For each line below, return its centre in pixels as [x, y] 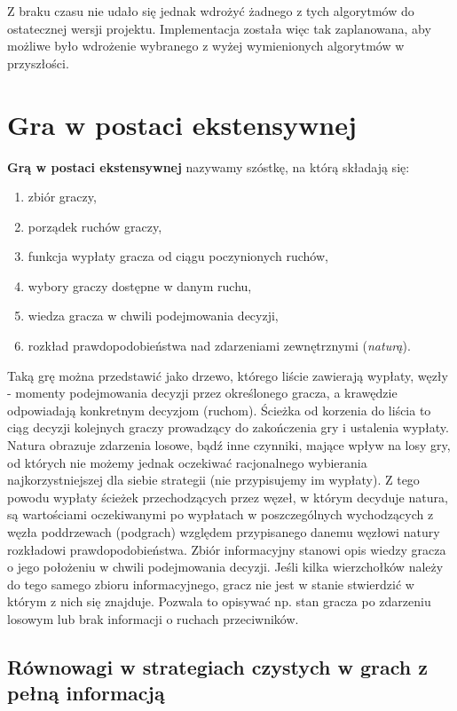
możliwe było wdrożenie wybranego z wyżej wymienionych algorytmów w [206, 46]
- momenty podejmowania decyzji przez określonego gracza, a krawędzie [202, 393]
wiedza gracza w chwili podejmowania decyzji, [153, 316]
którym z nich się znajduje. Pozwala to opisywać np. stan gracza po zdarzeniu [219, 601]
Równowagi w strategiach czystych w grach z [217, 666]
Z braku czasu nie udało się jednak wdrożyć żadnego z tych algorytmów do [211, 11]
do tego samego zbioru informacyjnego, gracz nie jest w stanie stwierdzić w [211, 584]
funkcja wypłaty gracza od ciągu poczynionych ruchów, [178, 256]
